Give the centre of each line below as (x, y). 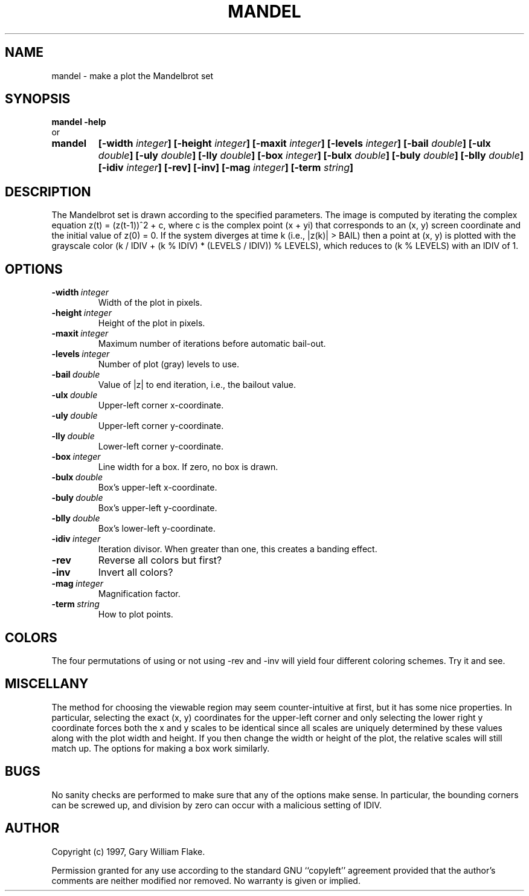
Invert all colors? (136, 572)
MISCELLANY (47, 684)
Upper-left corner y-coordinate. (161, 426)
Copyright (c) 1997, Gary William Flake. (128, 851)
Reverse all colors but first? (160, 560)
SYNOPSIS (38, 99)
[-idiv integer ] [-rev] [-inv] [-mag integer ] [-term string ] (226, 168)
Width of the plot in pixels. (150, 303)
